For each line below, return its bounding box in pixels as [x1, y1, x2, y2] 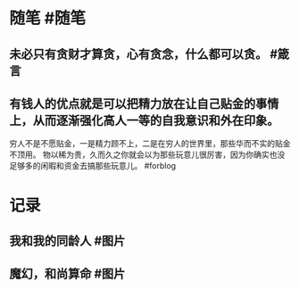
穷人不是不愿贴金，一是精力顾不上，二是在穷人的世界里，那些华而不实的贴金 [9, 138, 291, 149]
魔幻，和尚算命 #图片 [9, 267, 126, 282]
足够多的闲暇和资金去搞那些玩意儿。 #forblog [9, 161, 177, 171]
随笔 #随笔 [9, 8, 87, 29]
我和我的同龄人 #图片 [9, 233, 126, 248]
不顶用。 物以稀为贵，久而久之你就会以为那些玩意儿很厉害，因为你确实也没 [9, 149, 286, 161]
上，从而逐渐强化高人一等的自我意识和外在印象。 [9, 112, 279, 128]
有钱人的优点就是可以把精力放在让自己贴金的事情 [9, 95, 279, 111]
